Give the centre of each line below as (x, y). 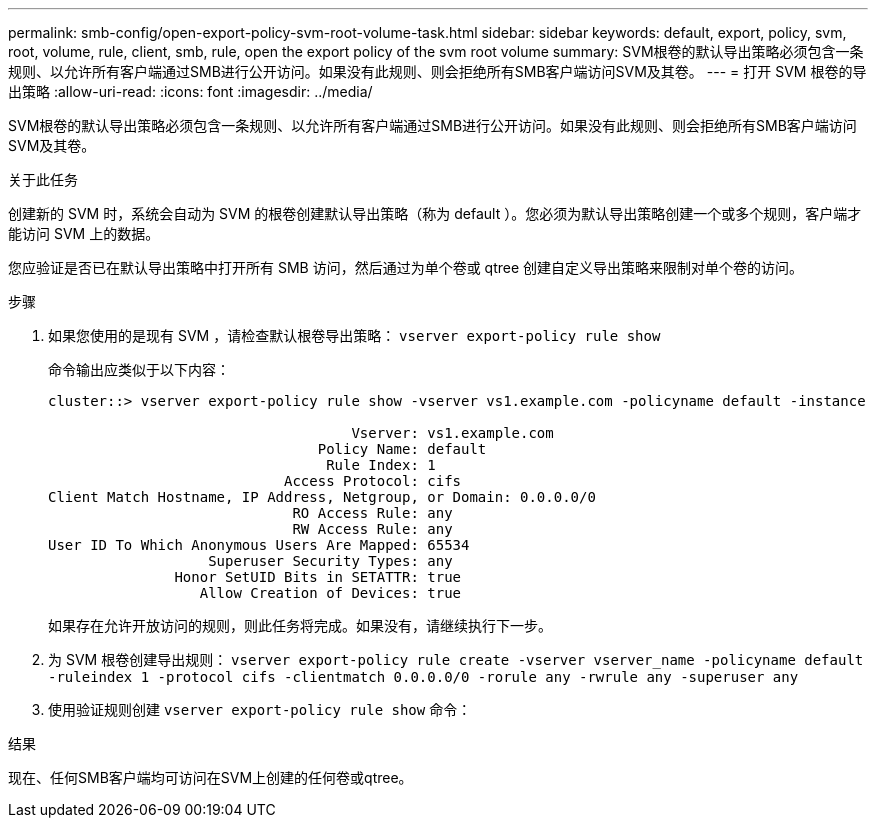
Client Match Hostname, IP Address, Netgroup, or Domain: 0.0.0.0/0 (322, 497)
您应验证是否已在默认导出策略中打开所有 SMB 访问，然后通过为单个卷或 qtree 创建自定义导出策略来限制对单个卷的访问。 (406, 267)
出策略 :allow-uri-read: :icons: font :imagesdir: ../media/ (190, 91)
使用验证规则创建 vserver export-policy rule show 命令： (260, 709)
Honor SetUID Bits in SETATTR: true (318, 577)
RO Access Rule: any (372, 513)
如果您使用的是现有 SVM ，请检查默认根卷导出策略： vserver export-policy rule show (354, 335)
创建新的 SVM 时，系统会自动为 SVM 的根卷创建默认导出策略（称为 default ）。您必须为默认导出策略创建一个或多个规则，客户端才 (435, 213)
